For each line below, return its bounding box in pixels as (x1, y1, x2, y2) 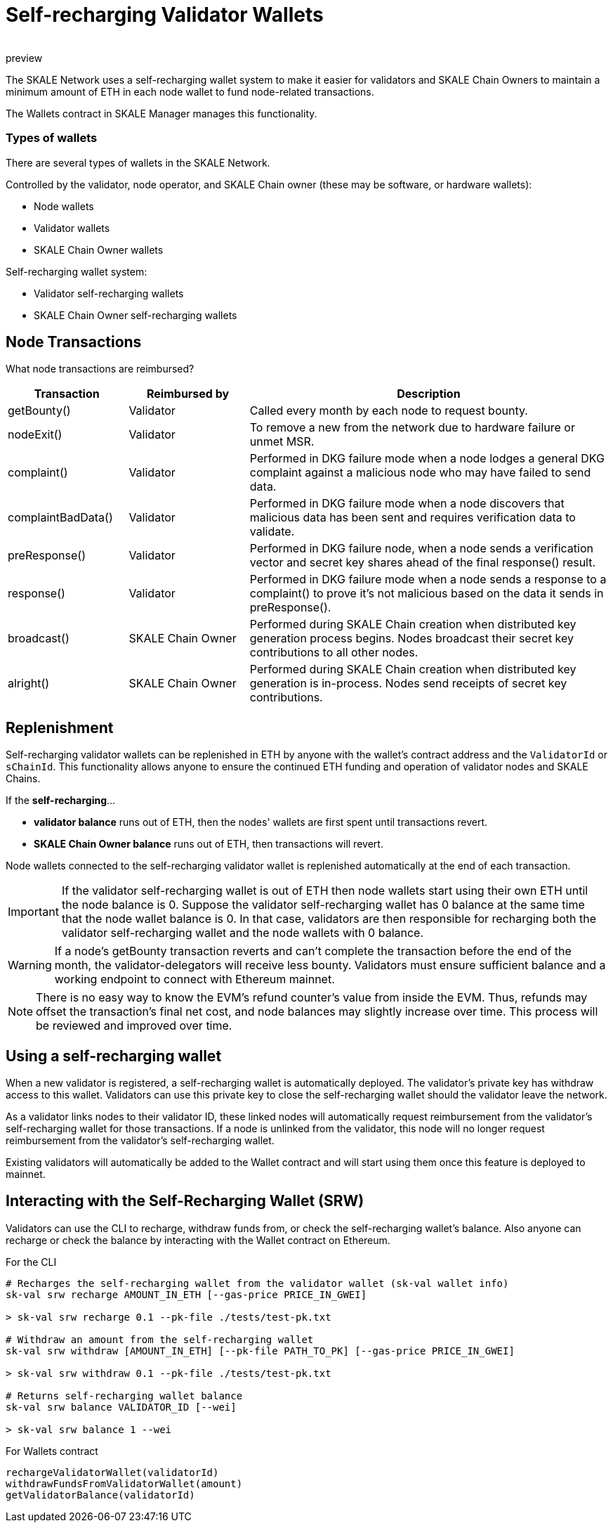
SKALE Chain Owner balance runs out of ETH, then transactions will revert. (34, 838, 383, 850)
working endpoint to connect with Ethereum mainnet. (54, 972, 335, 987)
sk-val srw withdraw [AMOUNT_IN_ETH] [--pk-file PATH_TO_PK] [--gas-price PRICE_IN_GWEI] (6, 1345, 515, 1357)
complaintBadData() (8, 510, 113, 525)
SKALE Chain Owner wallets (34, 243, 164, 256)
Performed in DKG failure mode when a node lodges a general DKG (249, 451, 605, 466)
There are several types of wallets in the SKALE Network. (6, 156, 270, 169)
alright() (8, 676, 50, 691)
